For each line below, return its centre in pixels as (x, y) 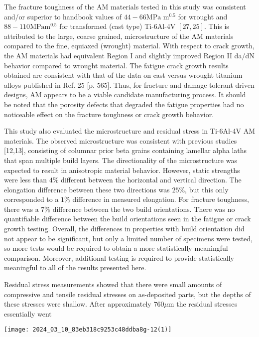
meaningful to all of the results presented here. (75, 267)
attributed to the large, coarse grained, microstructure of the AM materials (119, 36)
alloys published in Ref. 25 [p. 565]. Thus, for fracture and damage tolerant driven (129, 84)
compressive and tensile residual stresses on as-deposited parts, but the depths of (128, 294)
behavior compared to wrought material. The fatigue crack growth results (116, 65)
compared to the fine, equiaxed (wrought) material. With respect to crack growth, (129, 46)
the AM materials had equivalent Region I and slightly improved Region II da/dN (129, 55)
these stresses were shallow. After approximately (78, 304)
